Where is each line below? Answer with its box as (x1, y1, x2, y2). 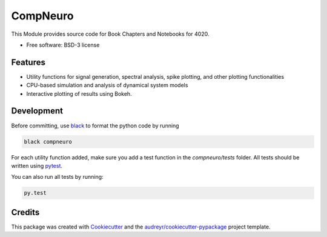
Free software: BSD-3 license (26, 41, 100, 48)
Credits (11, 207, 40, 218)
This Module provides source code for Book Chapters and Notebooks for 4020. (11, 30, 210, 38)
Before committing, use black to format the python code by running (11, 122, 179, 129)
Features (11, 57, 45, 67)
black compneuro (24, 138, 73, 145)
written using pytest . (11, 162, 63, 169)
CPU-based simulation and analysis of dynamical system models (26, 82, 188, 89)
